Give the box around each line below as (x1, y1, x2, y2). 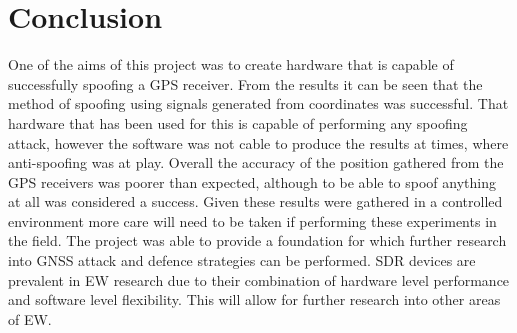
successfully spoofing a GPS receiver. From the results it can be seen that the (8, 73, 483, 94)
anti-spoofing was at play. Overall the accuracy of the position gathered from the (8, 152, 504, 173)
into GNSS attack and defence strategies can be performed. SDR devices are (8, 250, 476, 271)
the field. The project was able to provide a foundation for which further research (8, 230, 507, 251)
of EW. (8, 308, 52, 329)
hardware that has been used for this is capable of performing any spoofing (8, 112, 468, 133)
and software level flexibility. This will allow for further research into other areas (8, 289, 501, 310)
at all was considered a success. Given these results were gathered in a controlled (8, 191, 503, 212)
